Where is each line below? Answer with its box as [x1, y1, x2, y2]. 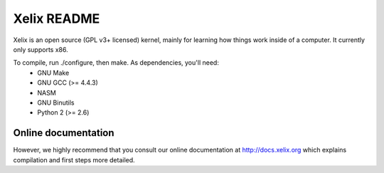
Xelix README [13, 11, 100, 26]
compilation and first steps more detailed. [13, 155, 135, 164]
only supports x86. [13, 45, 68, 53]
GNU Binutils [37, 98, 75, 107]
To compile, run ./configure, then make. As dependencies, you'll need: [13, 58, 220, 67]
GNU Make [37, 68, 70, 77]
